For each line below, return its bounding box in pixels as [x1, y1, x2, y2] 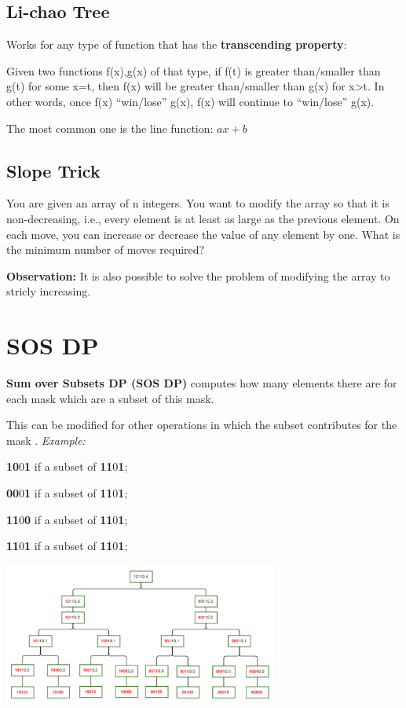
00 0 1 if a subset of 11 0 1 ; [6, 485, 128, 501]
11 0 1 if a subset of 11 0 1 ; [6, 537, 128, 554]
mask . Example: [6, 431, 86, 448]
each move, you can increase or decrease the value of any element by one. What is [6, 226, 401, 242]
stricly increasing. [6, 283, 91, 299]
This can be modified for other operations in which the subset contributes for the [6, 416, 397, 433]
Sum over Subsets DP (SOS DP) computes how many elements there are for [6, 375, 397, 391]
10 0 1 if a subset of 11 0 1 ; [6, 458, 128, 475]
